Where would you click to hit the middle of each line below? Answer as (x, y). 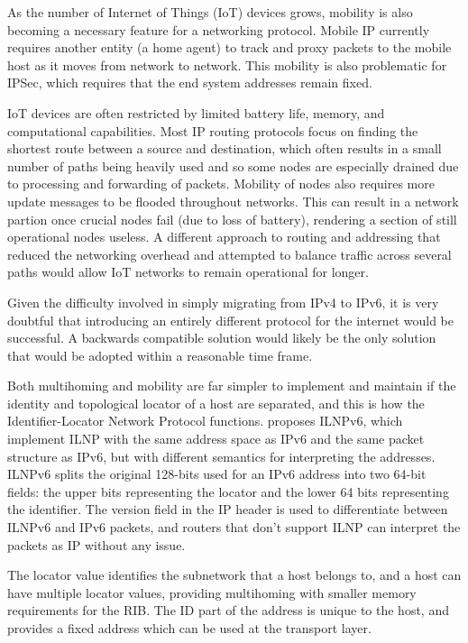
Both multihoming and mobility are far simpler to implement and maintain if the (232, 386)
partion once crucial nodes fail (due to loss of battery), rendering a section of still (232, 219)
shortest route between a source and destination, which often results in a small (225, 148)
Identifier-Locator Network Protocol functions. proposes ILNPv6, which (205, 421)
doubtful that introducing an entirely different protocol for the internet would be (230, 320)
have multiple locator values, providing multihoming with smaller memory (212, 592)
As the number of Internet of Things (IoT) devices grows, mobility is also (210, 12)
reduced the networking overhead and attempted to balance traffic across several (229, 254)
